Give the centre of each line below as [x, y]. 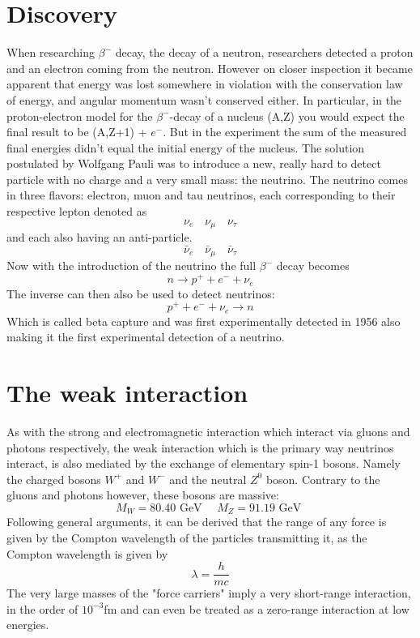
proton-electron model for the [80, 116]
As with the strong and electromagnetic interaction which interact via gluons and [208, 431]
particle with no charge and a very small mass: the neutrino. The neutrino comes [207, 179]
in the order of [42, 608]
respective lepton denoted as [77, 211]
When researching [51, 52]
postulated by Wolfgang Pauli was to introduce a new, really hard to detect [194, 163]
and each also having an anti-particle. [100, 237]
